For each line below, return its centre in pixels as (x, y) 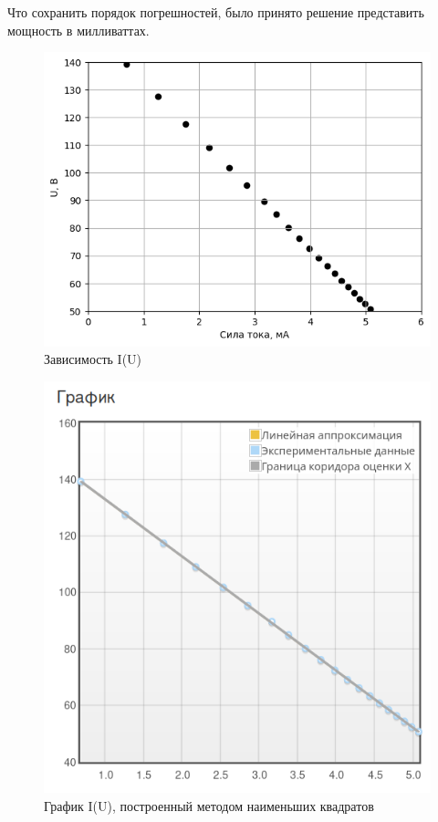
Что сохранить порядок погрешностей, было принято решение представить (216, 12)
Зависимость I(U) (93, 359)
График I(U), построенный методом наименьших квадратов (209, 805)
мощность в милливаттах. (78, 30)
